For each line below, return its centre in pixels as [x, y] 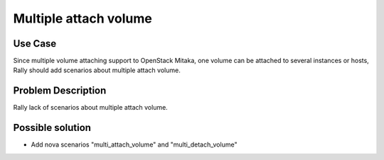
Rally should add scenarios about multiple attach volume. [97, 70]
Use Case [35, 44]
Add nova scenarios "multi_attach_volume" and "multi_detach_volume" [134, 144]
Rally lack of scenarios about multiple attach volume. [91, 108]
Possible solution [52, 128]
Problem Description [60, 91]
